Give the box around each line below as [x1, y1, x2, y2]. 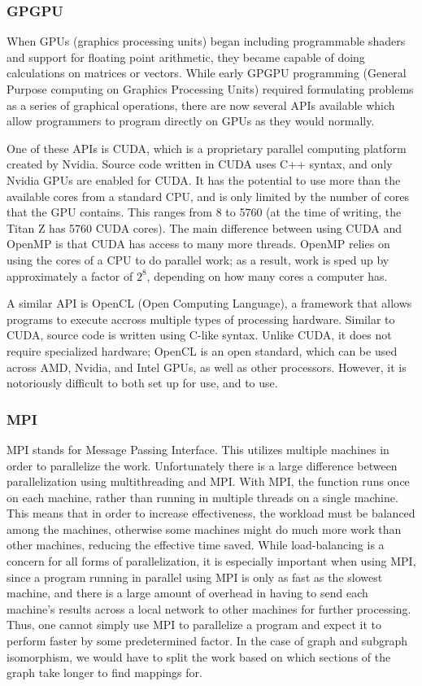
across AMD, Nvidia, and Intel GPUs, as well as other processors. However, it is [7, 358, 407, 375]
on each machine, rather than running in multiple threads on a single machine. [7, 488, 398, 505]
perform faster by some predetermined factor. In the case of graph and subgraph [7, 632, 407, 649]
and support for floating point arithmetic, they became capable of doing [7, 48, 365, 65]
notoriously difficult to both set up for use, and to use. [7, 374, 278, 391]
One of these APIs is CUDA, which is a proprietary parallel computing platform [7, 139, 407, 156]
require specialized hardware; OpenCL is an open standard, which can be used [7, 342, 398, 359]
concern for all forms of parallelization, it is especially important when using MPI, [7, 553, 416, 570]
